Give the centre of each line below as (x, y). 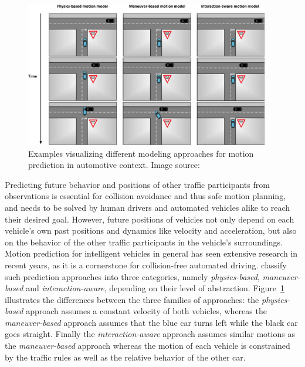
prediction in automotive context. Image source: (114, 165)
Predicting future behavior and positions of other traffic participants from (137, 184)
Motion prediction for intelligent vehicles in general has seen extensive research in (151, 253)
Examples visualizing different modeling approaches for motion (141, 153)
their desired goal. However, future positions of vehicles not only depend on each (150, 219)
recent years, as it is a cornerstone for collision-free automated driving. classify (146, 265)
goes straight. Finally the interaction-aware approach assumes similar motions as (150, 334)
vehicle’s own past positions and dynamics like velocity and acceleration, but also (151, 230)
